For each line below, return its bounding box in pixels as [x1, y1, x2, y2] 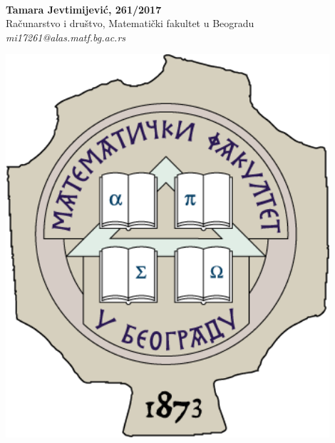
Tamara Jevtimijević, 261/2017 [6, 1, 162, 16]
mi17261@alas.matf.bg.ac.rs [6, 29, 126, 44]
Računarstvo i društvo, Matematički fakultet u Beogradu [6, 16, 254, 31]
